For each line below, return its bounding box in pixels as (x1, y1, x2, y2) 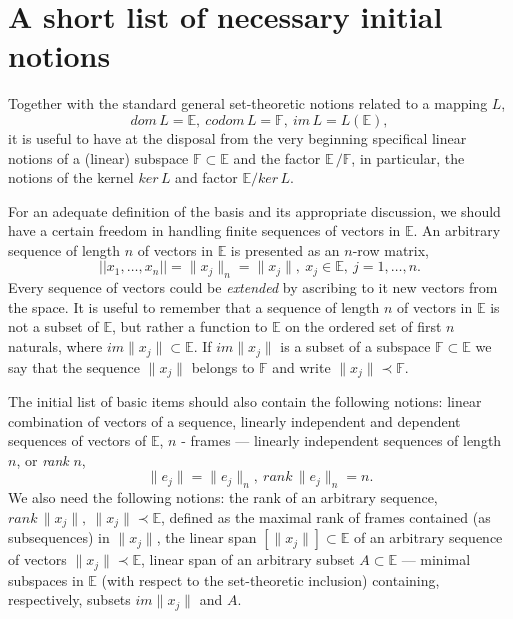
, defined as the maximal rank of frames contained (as (161, 506, 491, 527)
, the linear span (156, 527, 257, 548)
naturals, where (8, 336, 103, 357)
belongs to (191, 356, 255, 377)
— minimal (401, 549, 471, 570)
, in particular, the (351, 147, 465, 168)
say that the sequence (8, 356, 140, 377)
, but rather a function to (112, 316, 268, 337)
